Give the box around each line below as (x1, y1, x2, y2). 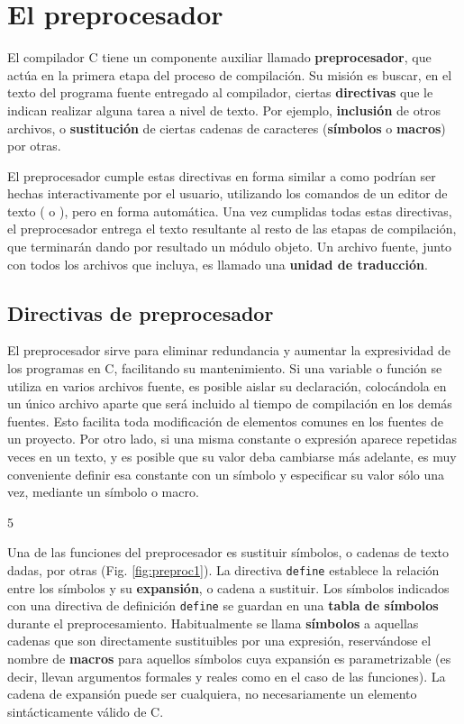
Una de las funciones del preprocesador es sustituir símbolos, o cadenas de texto (7, 543, 450, 562)
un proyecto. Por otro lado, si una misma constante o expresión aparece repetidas (7, 429, 457, 448)
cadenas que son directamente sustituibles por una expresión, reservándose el (7, 631, 432, 650)
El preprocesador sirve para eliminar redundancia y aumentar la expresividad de (7, 341, 450, 360)
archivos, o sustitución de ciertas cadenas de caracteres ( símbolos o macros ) (7, 118, 446, 137)
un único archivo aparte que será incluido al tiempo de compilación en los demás (7, 394, 452, 413)
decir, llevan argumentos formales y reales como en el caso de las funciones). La (7, 666, 446, 685)
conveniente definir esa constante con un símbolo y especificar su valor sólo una (7, 464, 445, 483)
